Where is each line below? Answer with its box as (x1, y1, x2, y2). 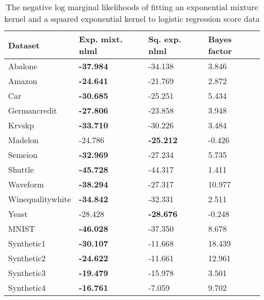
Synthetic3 (8, 267, 46, 279)
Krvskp (8, 119, 34, 131)
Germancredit (8, 104, 57, 116)
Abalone (8, 60, 38, 72)
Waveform (8, 178, 44, 190)
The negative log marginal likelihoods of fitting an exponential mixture (6, 1, 258, 13)
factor (208, 45, 232, 57)
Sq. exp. (148, 33, 181, 45)
